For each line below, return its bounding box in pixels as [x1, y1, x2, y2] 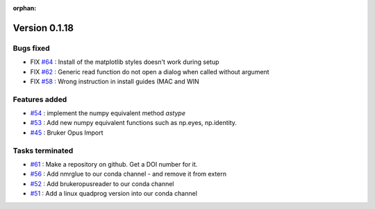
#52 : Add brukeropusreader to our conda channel [30, 179, 174, 187]
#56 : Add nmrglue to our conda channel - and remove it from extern [30, 170, 227, 178]
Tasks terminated [12, 146, 74, 156]
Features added [12, 94, 67, 104]
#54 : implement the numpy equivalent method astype [30, 109, 185, 117]
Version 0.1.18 [12, 22, 74, 34]
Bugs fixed [12, 43, 50, 53]
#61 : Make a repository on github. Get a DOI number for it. [30, 160, 198, 168]
